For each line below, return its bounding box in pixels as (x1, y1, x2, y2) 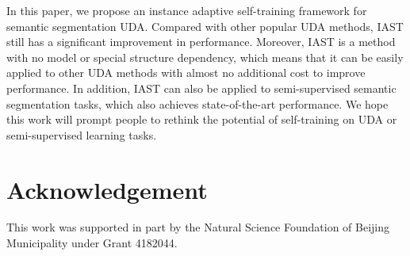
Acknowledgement (6, 173, 208, 205)
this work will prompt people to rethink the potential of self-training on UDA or (6, 111, 397, 128)
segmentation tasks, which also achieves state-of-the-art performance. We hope (6, 95, 389, 112)
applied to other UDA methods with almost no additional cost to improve (6, 64, 366, 81)
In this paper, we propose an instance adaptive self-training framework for (6, 2, 367, 18)
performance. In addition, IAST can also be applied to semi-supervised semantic (6, 79, 397, 96)
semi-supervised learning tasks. (6, 126, 157, 143)
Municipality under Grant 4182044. (6, 235, 178, 251)
